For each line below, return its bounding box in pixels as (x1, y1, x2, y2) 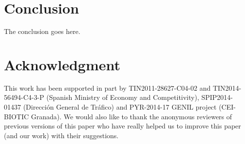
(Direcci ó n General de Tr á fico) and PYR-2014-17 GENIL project (23, 102, 217, 112)
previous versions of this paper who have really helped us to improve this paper (4, 121, 241, 131)
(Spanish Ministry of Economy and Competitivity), (46, 92, 199, 102)
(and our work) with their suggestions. (4, 130, 119, 140)
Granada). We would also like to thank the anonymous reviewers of (31, 111, 232, 121)
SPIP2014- (201, 92, 233, 102)
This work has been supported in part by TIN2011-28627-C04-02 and (4, 82, 211, 93)
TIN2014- (212, 82, 242, 93)
